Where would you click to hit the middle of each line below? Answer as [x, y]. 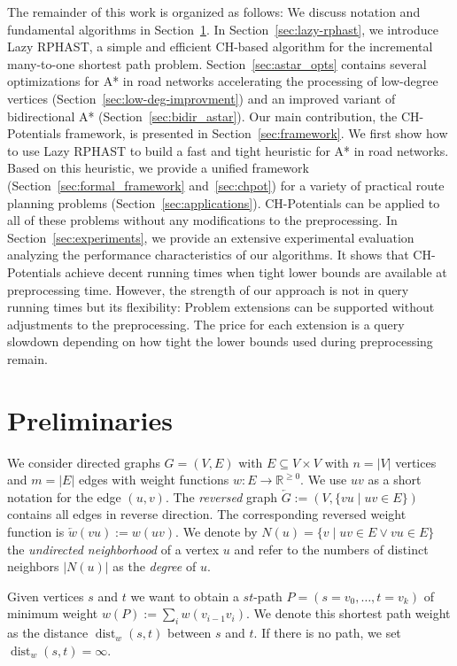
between [190, 633]
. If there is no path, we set [327, 633]
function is [36, 531]
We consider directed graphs [84, 462]
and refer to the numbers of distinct [331, 549]
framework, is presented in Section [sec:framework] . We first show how [256, 133]
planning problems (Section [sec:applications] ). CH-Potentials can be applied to [224, 202]
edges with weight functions [154, 480]
